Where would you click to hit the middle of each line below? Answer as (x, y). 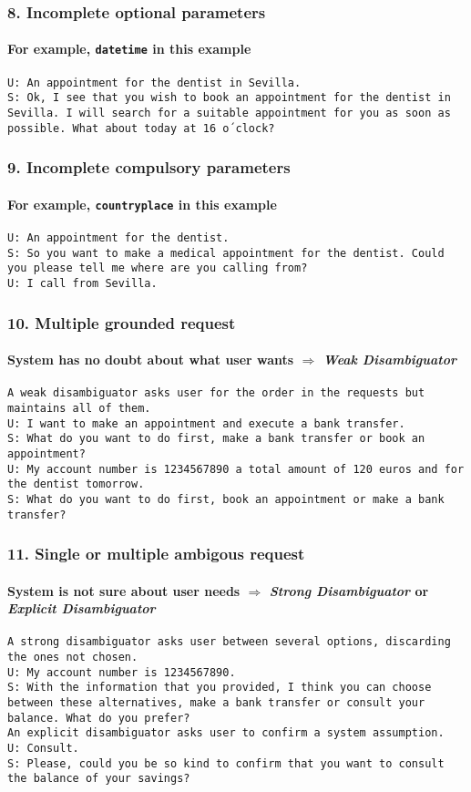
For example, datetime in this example (129, 49)
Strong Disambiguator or (349, 590)
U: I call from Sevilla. (82, 283)
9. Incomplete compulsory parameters (149, 167)
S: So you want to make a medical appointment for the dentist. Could (226, 253)
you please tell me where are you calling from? (158, 268)
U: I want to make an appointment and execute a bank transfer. (206, 423)
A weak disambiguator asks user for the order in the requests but (216, 393)
